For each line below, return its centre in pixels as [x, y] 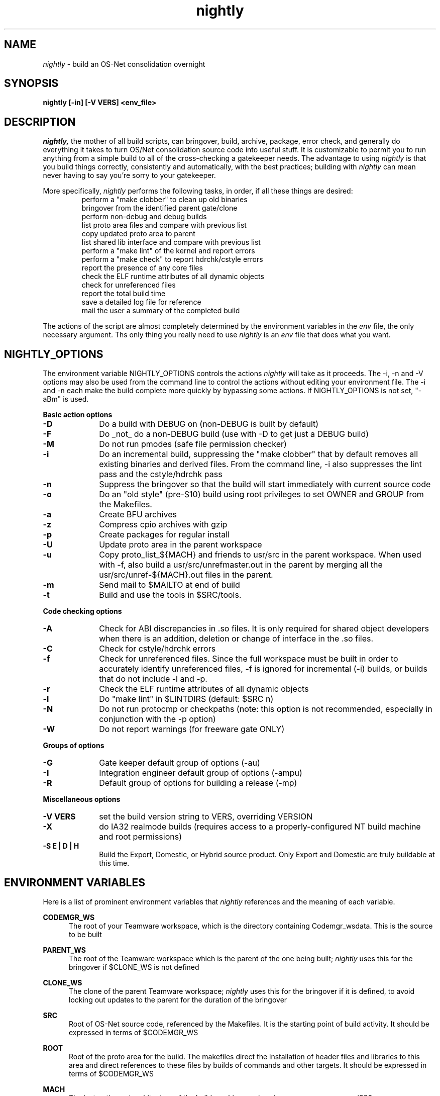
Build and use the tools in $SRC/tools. [170, 595]
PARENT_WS [64, 950]
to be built [85, 934]
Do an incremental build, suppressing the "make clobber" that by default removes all [259, 454]
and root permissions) [140, 837]
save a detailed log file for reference [141, 302]
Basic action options [78, 415]
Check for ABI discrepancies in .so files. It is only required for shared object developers [264, 629]
